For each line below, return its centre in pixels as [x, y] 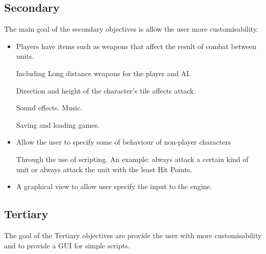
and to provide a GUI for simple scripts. [67, 245]
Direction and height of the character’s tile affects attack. [106, 90]
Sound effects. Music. [49, 108]
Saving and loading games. [58, 124]
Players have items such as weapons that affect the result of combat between [136, 46]
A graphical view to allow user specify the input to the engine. [114, 186]
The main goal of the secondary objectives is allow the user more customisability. [131, 29]
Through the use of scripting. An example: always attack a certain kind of [132, 159]
